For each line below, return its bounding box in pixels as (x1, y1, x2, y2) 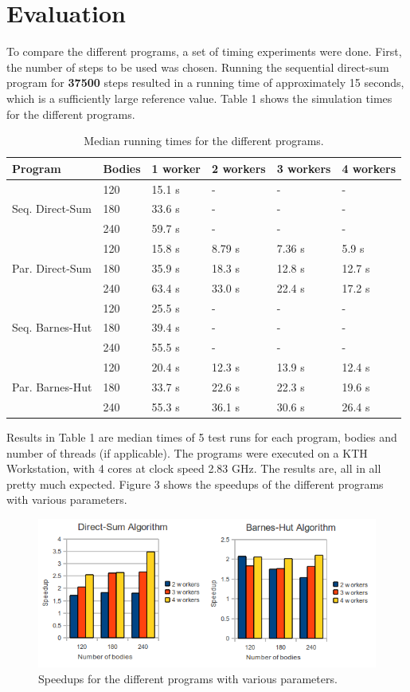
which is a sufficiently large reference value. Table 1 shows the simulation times (6, 89, 392, 106)
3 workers (276, 159, 331, 176)
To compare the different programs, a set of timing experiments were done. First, (6, 43, 402, 60)
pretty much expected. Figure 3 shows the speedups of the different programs (6, 475, 384, 492)
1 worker (151, 159, 201, 176)
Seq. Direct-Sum (12, 200, 92, 217)
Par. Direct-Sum (12, 259, 92, 276)
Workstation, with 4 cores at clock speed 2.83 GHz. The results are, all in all (6, 460, 381, 477)
